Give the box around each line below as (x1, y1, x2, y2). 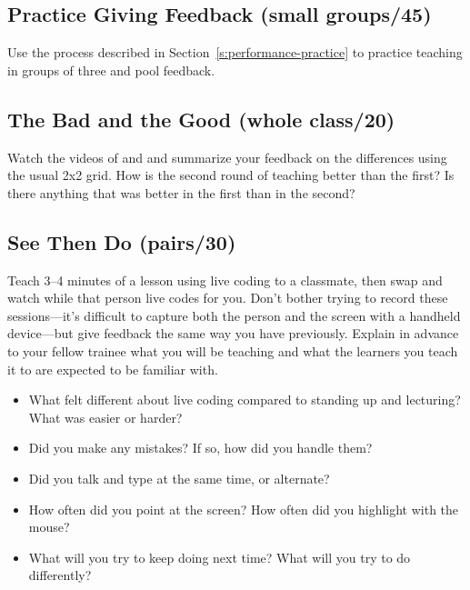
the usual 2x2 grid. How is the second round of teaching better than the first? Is (7, 165, 455, 185)
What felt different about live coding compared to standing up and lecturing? (28, 390, 461, 409)
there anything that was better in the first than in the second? (7, 183, 355, 202)
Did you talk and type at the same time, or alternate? (28, 468, 330, 487)
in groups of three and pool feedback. (7, 60, 215, 79)
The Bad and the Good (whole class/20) (7, 105, 395, 133)
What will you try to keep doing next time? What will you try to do (28, 547, 411, 566)
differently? (28, 565, 92, 585)
